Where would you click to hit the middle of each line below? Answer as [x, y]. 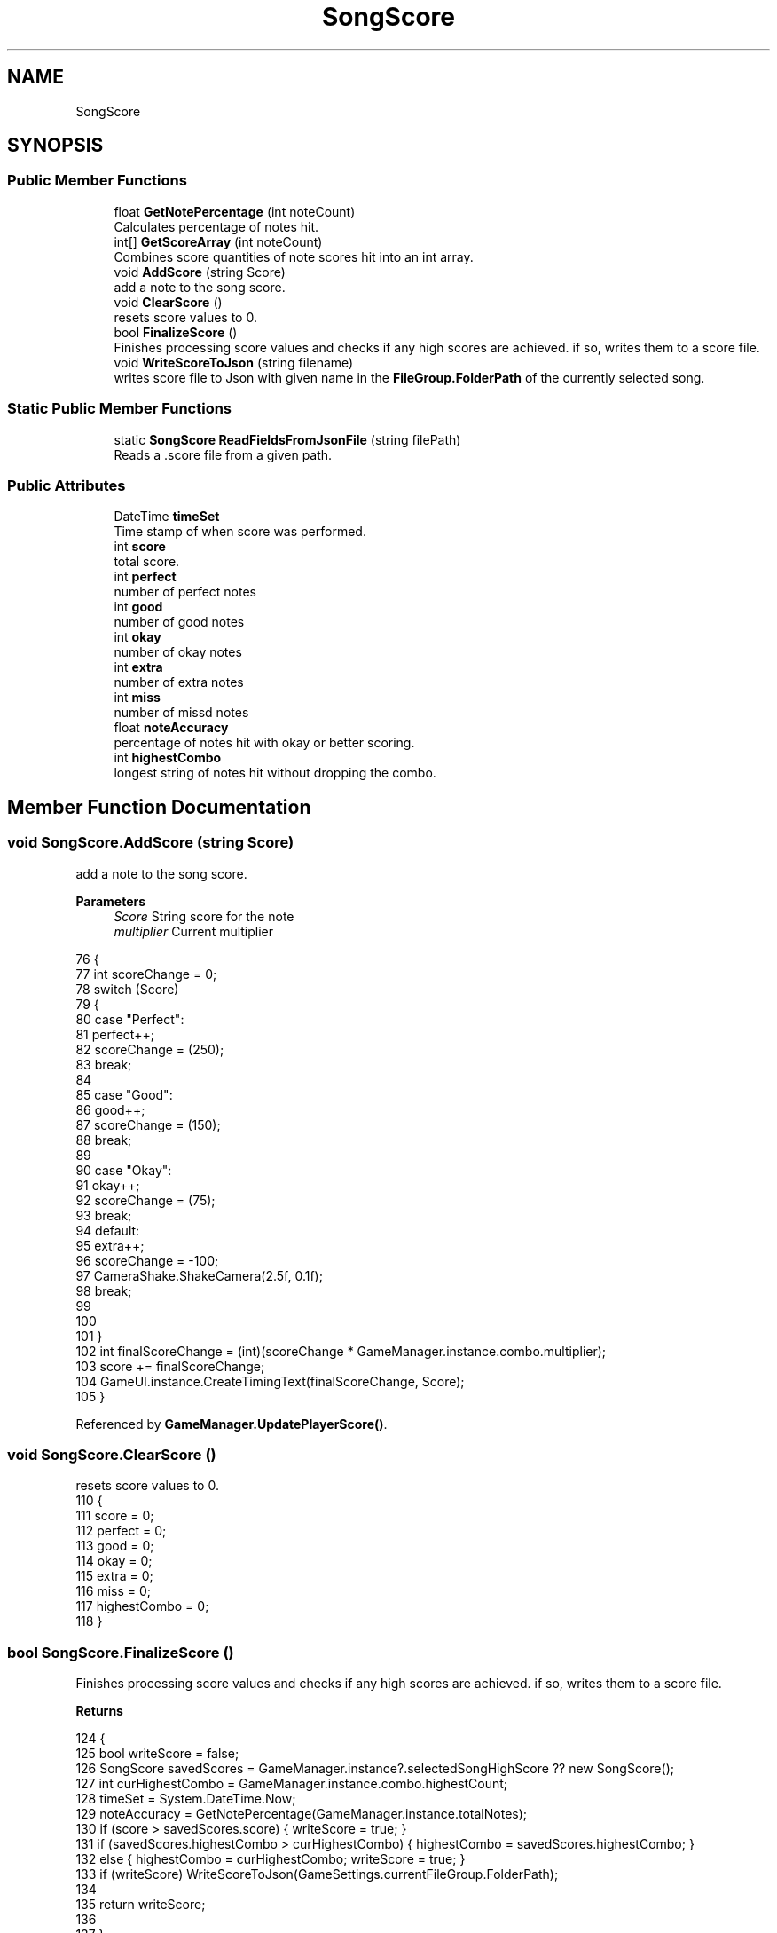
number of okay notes [178, 652]
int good [138, 607]
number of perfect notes [185, 592]
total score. [147, 562]
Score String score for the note [204, 916]
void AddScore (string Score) [200, 272]
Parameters [111, 901]
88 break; [104, 1140]
